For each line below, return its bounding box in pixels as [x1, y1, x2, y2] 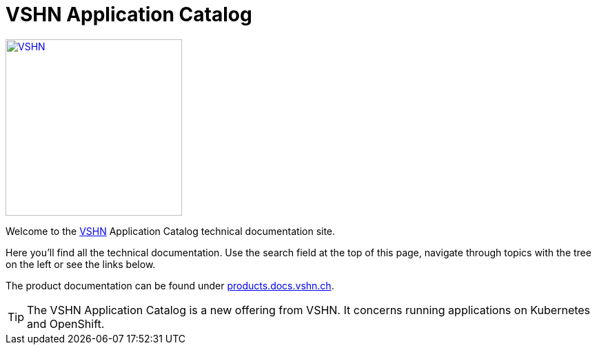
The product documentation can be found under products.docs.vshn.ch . [6, 279, 334, 291]
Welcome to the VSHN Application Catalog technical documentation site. [6, 225, 336, 237]
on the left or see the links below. [6, 258, 156, 270]
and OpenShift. [27, 316, 105, 331]
